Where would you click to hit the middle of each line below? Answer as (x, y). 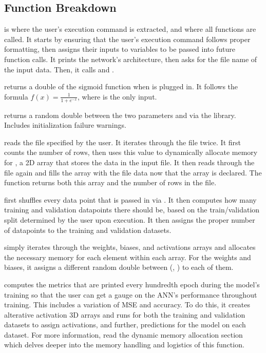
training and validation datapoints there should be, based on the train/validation (132, 210)
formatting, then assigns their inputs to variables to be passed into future (120, 49)
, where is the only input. (117, 96)
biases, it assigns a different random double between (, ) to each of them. (119, 267)
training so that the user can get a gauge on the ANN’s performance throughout (131, 294)
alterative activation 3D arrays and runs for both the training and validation (125, 314)
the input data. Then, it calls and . (59, 69)
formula (16, 96)
